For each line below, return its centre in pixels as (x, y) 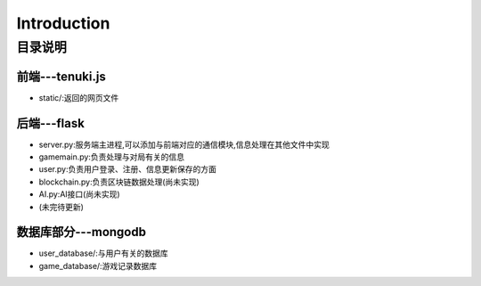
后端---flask (50, 123)
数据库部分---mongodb (82, 232)
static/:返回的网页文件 (79, 97)
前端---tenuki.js (61, 76)
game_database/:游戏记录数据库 (98, 266)
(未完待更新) (61, 207)
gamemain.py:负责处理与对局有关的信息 (111, 157)
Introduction (63, 23)
